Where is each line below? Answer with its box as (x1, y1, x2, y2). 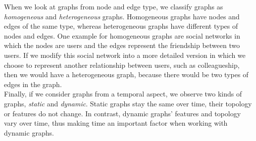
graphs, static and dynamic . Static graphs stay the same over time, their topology (4, 98, 252, 108)
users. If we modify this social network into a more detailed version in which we (4, 49, 246, 60)
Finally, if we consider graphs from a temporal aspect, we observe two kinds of (4, 89, 242, 99)
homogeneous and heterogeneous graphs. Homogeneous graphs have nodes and (4, 11, 240, 21)
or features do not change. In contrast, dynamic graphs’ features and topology (4, 108, 241, 118)
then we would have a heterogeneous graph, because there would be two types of (4, 69, 249, 80)
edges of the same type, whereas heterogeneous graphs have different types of (4, 21, 238, 31)
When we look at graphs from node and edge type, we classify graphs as (4, 1, 223, 11)
